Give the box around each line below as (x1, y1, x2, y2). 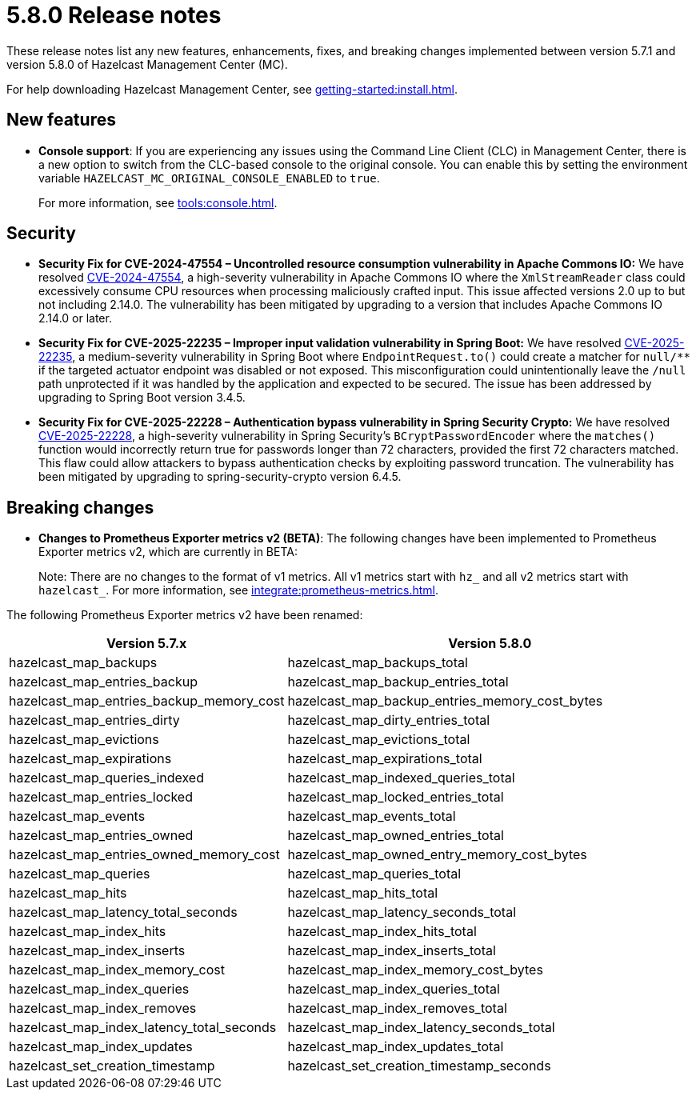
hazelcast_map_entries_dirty (9, 712, 180, 729)
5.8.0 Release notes (6, 2, 222, 29)
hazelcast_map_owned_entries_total (287, 827, 504, 844)
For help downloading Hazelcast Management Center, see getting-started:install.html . (6, 82, 458, 96)
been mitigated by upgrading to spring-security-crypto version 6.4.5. (38, 470, 402, 484)
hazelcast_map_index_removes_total (287, 1000, 507, 1017)
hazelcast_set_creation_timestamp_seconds (287, 1058, 551, 1074)
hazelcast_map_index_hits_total (287, 923, 477, 940)
